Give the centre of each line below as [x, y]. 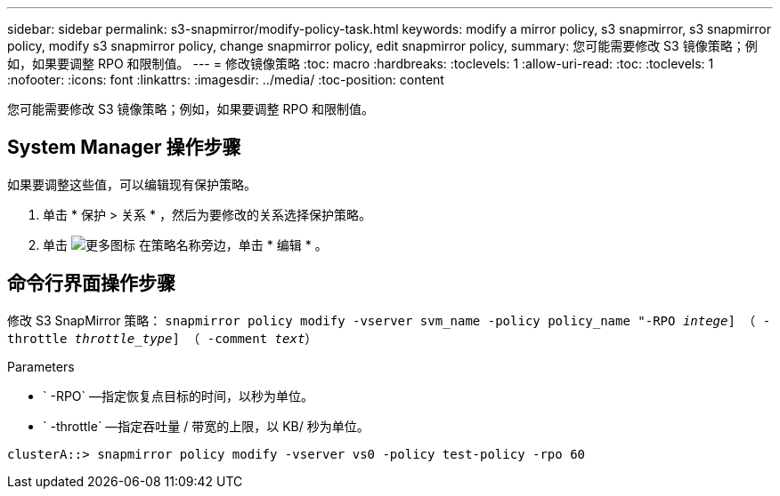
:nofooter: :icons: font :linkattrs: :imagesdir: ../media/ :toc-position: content [226, 80]
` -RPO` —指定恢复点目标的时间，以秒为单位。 [179, 396]
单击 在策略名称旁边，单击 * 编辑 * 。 [185, 244]
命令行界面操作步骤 [91, 284]
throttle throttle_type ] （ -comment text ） [162, 338]
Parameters [41, 366]
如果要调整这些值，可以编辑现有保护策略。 [132, 184]
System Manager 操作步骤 [124, 148]
